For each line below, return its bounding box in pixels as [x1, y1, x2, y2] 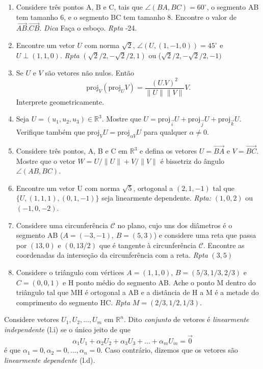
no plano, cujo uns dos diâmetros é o [117, 219, 232, 230]
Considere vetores [4, 314, 59, 325]
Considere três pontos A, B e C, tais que [16, 2, 143, 12]
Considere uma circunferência [16, 219, 109, 230]
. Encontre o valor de [171, 11, 236, 22]
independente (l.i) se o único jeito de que [4, 324, 130, 335]
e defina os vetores [140, 145, 197, 156]
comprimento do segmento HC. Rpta [16, 297, 130, 307]
